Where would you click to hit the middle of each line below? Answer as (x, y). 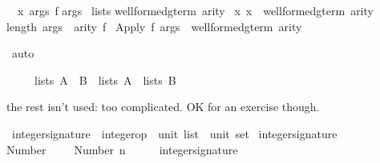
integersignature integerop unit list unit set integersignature (174, 133)
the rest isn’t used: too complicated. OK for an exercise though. (163, 107)
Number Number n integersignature (122, 149)
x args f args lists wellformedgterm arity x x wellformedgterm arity (195, 10)
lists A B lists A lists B (105, 80)
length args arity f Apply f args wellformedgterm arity (154, 26)
